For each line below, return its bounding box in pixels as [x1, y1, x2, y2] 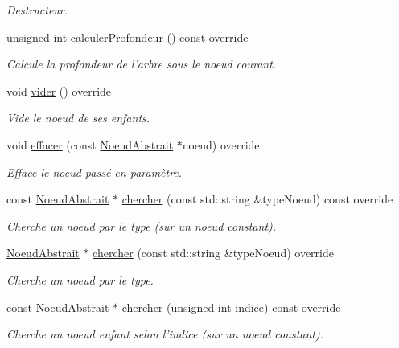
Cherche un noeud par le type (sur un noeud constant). [6, 217, 277, 234]
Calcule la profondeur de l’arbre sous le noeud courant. [6, 55, 277, 72]
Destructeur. [6, 2, 68, 18]
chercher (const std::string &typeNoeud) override [93, 244, 334, 261]
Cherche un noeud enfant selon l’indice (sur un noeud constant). [6, 325, 323, 342]
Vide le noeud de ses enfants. [6, 109, 150, 126]
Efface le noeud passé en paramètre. [6, 163, 183, 180]
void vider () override [6, 82, 112, 99]
